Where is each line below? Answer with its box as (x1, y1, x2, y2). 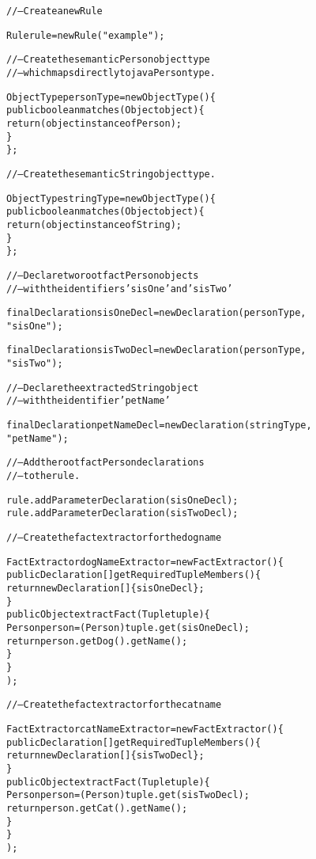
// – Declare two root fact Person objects (6, 269, 199, 281)
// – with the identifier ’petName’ (6, 395, 171, 407)
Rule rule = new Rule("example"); (6, 29, 165, 41)
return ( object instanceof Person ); (6, 117, 182, 129)
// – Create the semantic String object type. (6, 168, 216, 180)
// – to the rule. (6, 470, 81, 482)
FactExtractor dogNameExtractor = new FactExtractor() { (6, 556, 284, 568)
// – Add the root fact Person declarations (6, 457, 205, 469)
